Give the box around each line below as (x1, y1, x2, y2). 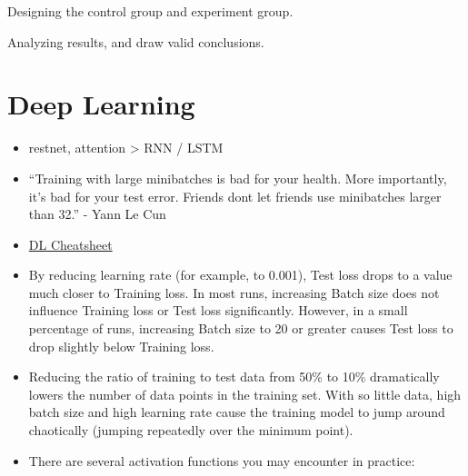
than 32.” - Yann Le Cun (28, 204, 166, 223)
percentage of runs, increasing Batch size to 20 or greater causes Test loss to (28, 319, 453, 338)
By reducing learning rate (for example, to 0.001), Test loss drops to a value (28, 265, 453, 284)
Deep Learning (7, 85, 195, 123)
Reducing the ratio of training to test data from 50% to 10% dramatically (28, 367, 440, 386)
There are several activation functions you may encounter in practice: (28, 451, 415, 470)
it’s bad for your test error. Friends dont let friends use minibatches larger (28, 186, 442, 205)
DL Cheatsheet (28, 234, 113, 253)
